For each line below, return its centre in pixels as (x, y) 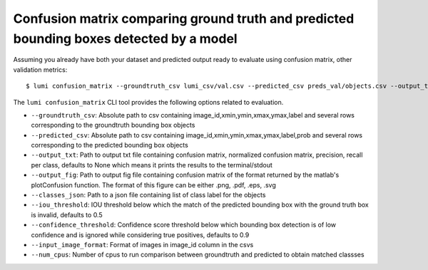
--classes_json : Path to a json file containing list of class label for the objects (148, 195)
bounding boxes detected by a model (126, 38)
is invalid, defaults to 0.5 (67, 214)
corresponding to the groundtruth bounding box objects (113, 125)
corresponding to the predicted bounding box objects (109, 145)
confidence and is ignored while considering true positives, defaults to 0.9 (140, 234)
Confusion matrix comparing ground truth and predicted (184, 19)
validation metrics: (40, 69)
